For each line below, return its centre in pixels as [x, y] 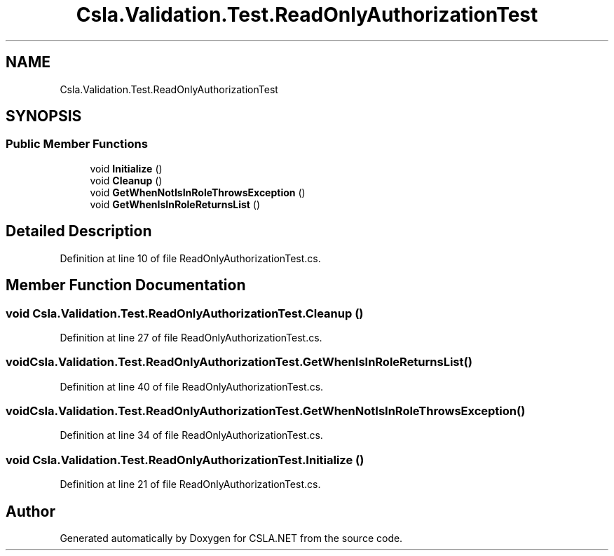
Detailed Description [79, 231]
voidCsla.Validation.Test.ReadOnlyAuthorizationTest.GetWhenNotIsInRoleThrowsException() [266, 411]
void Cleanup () [126, 180]
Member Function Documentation [126, 285]
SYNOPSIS [44, 116]
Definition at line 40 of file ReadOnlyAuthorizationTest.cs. [192, 386]
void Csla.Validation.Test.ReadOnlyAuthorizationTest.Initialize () [185, 460]
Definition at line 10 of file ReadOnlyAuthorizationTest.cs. [190, 258]
